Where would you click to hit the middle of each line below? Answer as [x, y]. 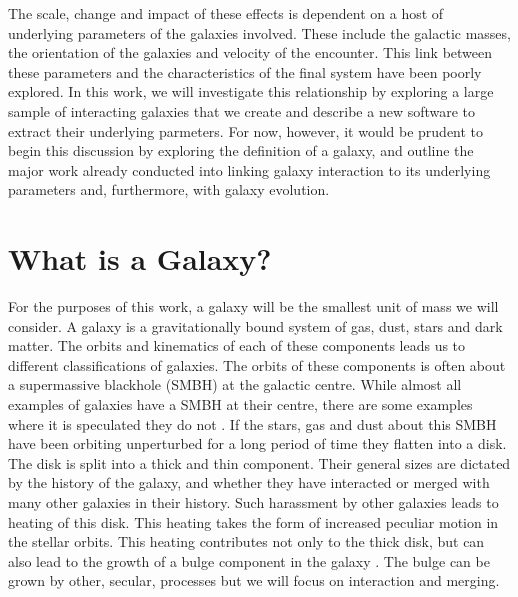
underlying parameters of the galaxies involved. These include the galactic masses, [259, 32]
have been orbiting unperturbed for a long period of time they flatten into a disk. [257, 443]
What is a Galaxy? [140, 258]
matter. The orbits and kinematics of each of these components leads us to [237, 345]
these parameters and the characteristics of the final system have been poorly [245, 71]
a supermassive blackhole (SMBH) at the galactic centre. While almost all [235, 384]
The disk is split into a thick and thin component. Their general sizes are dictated [259, 462]
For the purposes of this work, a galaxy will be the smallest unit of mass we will [253, 306]
